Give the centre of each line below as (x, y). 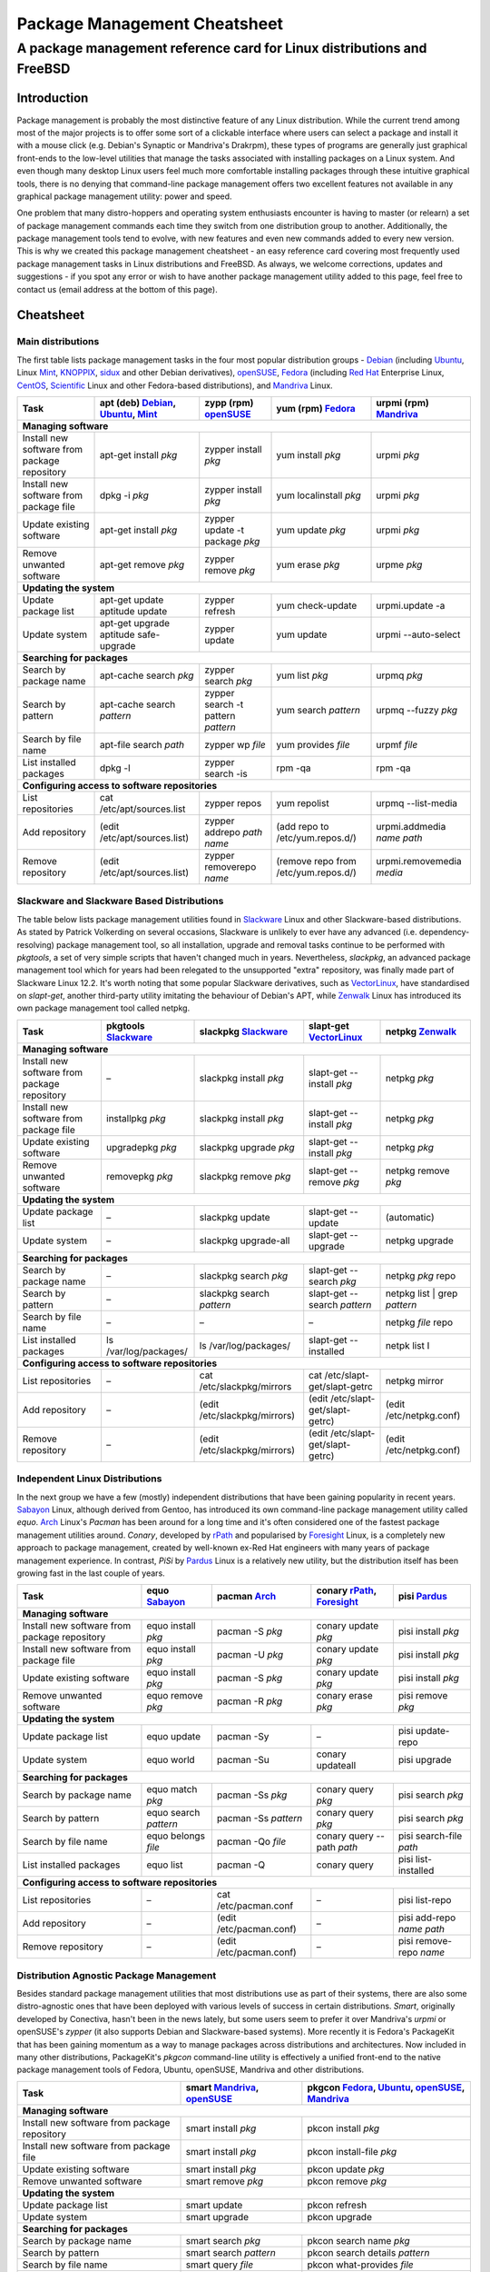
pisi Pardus (423, 1597)
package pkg (232, 541)
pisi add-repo (427, 1918)
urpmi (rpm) (403, 403)
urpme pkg (399, 564)
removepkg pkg (139, 1176)
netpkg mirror (414, 1380)
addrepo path (234, 832)
